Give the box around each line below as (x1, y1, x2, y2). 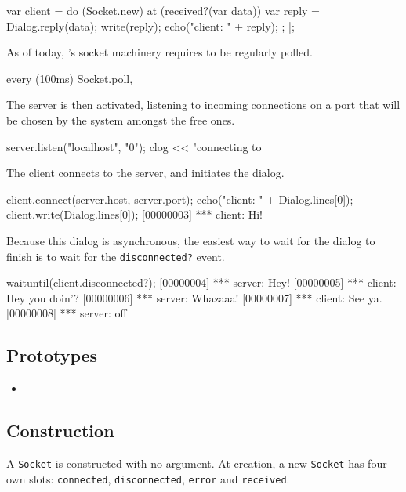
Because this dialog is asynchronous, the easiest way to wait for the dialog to (6, 232, 375, 248)
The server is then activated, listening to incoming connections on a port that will (6, 96, 401, 113)
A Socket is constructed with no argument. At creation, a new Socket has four (6, 454, 387, 471)
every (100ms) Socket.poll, (6, 70, 133, 86)
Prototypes (6, 343, 98, 367)
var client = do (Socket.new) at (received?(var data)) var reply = (6, 2, 320, 18)
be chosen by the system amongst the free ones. (6, 111, 235, 128)
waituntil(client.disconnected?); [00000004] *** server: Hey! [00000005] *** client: (6, 274, 397, 291)
